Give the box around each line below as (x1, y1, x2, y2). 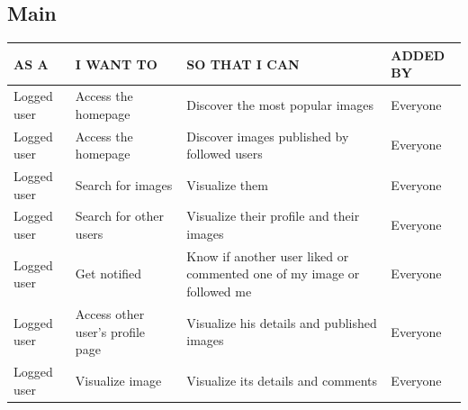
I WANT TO (75, 54, 157, 73)
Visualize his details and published (186, 313, 377, 332)
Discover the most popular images (186, 95, 374, 114)
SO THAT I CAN (186, 54, 300, 73)
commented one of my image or (186, 264, 360, 283)
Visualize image (75, 370, 162, 389)
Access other (75, 304, 145, 323)
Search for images (75, 175, 173, 194)
